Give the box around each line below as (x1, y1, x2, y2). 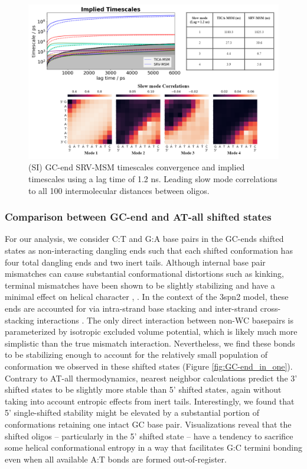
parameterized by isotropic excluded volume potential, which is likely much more (5, 325, 298, 338)
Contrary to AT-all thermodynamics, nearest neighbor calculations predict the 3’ (5, 371, 298, 384)
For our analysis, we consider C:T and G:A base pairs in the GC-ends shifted (5, 232, 284, 245)
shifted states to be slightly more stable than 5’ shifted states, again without (5, 383, 282, 396)
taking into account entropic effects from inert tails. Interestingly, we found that (5, 394, 295, 407)
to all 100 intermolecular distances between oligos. (28, 184, 210, 196)
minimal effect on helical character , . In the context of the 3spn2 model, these (5, 290, 289, 303)
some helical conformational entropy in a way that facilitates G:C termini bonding (5, 441, 302, 454)
